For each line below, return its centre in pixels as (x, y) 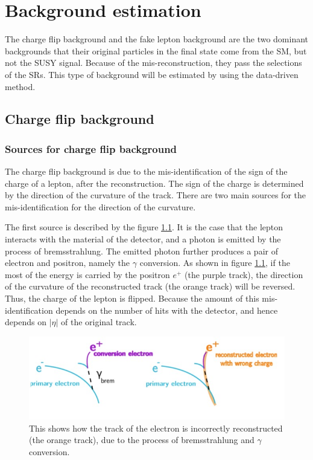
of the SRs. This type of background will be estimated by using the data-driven (152, 74)
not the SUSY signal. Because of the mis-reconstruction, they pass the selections (153, 63)
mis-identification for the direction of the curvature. (100, 206)
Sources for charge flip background (91, 148)
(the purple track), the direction (244, 274)
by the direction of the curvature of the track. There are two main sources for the (155, 195)
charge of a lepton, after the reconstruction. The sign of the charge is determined (154, 183)
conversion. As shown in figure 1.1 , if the (215, 263)
